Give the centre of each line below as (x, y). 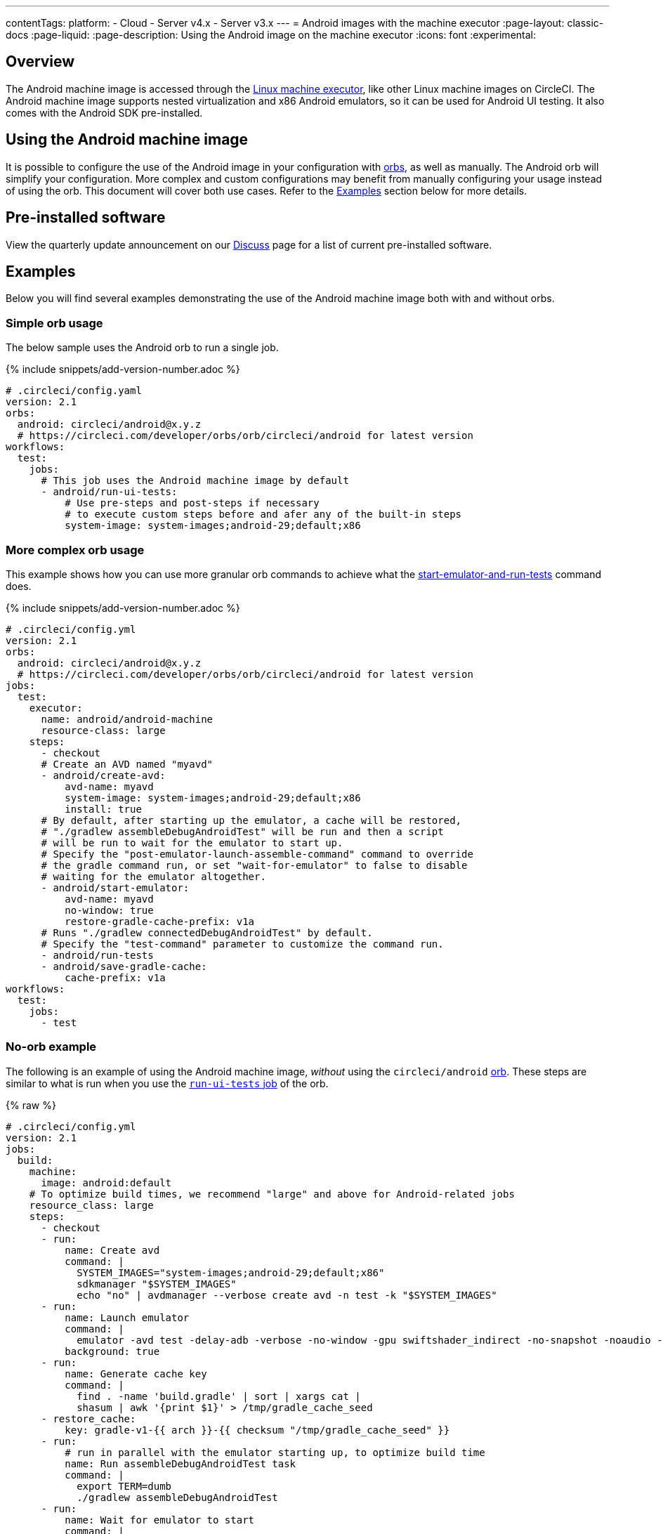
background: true (112, 1351)
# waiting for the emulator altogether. (153, 876)
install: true (103, 809)
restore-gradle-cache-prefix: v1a (160, 921)
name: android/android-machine (127, 719)
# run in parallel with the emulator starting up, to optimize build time (275, 1452)
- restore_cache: (88, 1418)
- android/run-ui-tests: (109, 492)
